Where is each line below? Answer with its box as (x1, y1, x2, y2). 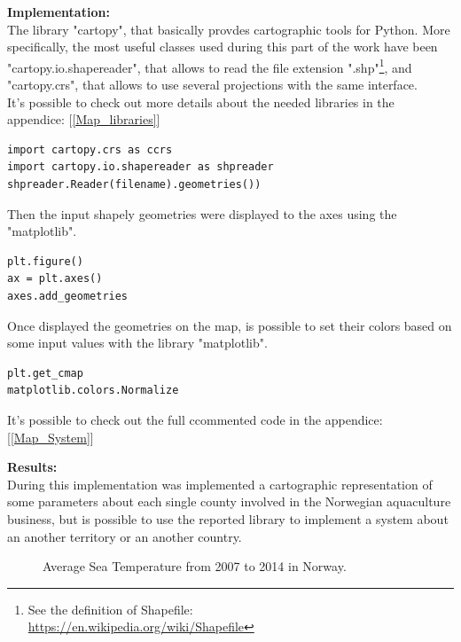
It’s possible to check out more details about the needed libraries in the (7, 92, 395, 111)
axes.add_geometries (7, 289, 129, 302)
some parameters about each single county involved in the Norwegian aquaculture (7, 492, 451, 511)
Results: (7, 458, 58, 476)
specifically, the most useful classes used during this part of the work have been (7, 37, 438, 56)
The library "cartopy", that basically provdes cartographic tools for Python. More (7, 20, 450, 38)
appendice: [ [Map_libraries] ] (7, 110, 160, 129)
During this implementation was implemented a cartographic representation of (7, 474, 433, 493)
